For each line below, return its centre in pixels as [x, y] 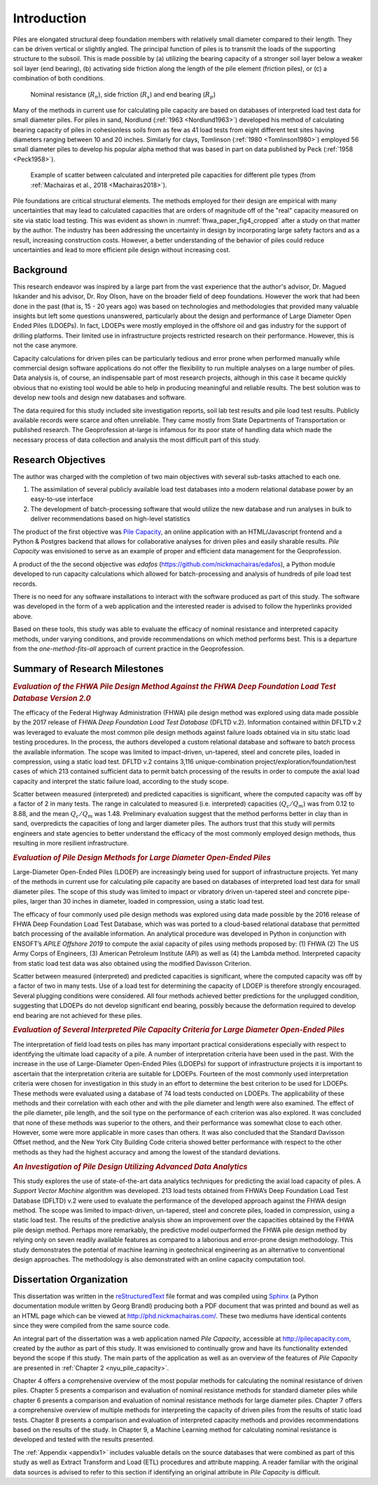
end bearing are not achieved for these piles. [78, 1015]
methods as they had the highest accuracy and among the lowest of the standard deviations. [147, 1152]
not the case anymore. [45, 345]
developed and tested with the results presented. [84, 1439]
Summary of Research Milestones [89, 669]
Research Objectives [59, 460]
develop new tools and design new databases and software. [100, 398]
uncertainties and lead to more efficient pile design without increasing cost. [122, 249]
